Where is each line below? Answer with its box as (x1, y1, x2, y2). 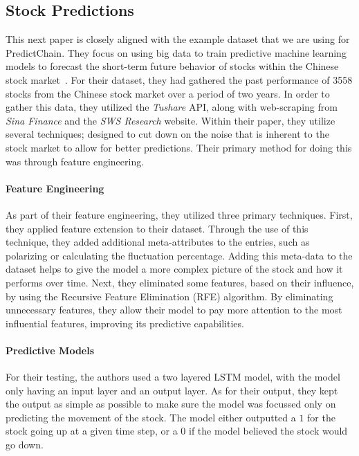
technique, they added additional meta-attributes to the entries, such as (6, 235, 310, 249)
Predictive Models (6, 343, 95, 357)
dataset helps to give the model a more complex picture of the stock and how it (6, 262, 343, 276)
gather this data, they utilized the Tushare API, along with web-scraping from (6, 100, 338, 114)
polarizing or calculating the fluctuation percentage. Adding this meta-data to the (6, 248, 353, 262)
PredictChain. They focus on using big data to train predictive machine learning (6, 45, 347, 60)
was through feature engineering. (6, 154, 145, 168)
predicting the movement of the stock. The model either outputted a (6, 410, 296, 424)
